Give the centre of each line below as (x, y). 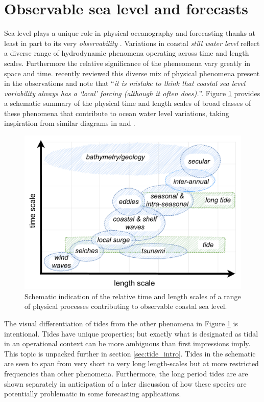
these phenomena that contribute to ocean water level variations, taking (117, 113)
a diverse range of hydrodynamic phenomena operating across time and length (127, 53)
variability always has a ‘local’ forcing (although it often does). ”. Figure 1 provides (132, 93)
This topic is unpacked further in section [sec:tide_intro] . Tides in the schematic (130, 353)
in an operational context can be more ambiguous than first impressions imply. (127, 343)
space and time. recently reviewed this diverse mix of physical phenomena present (132, 73)
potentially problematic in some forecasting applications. (93, 394)
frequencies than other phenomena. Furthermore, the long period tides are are (126, 373)
